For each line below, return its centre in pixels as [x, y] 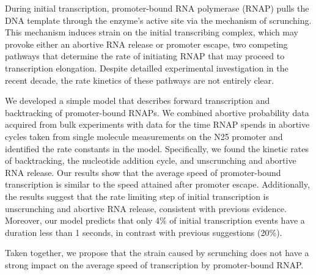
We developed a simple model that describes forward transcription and [138, 101]
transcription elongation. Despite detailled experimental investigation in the [147, 68]
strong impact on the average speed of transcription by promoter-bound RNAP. [154, 264]
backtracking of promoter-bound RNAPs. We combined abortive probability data [157, 112]
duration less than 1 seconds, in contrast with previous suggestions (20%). [144, 232]
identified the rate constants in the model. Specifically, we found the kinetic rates [157, 148]
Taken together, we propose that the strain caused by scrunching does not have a [157, 253]
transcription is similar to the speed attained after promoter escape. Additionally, [157, 184]
